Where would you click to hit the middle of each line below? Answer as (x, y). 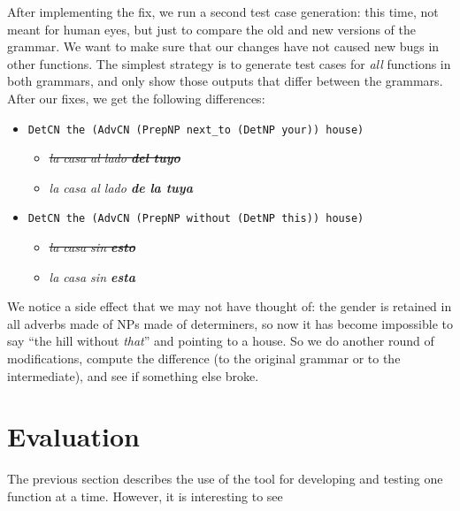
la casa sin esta (92, 276)
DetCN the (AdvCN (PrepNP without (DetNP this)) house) (196, 219)
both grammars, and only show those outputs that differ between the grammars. (225, 81)
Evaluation (73, 436)
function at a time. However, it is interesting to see (145, 496)
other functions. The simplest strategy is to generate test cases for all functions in (229, 63)
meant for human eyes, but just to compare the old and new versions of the (212, 29)
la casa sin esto (92, 247)
